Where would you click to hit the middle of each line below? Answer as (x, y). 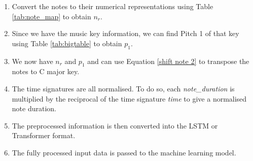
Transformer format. (44, 135)
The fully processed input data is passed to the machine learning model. (124, 152)
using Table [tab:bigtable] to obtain (67, 43)
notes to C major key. (46, 71)
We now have (32, 61)
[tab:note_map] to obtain (51, 16)
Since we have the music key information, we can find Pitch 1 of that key (125, 33)
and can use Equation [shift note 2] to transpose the (168, 61)
